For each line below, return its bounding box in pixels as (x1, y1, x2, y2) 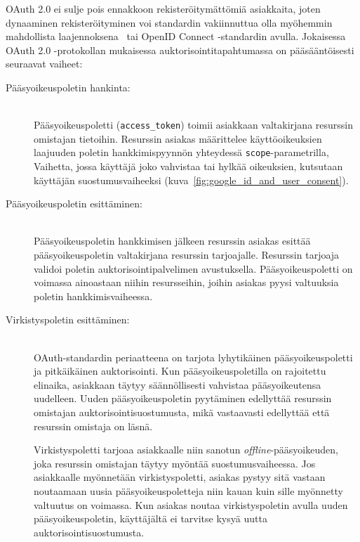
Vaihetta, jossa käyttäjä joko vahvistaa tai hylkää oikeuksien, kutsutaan (34, 159, 343, 174)
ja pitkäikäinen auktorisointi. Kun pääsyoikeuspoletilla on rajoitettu (34, 363, 326, 378)
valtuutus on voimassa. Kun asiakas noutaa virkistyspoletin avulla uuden (34, 497, 348, 512)
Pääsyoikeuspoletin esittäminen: (6, 196, 142, 211)
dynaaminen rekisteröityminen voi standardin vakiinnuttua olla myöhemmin (6, 15, 333, 30)
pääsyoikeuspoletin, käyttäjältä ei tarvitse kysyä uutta (34, 511, 267, 526)
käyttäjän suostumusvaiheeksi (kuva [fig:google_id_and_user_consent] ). (34, 172, 349, 187)
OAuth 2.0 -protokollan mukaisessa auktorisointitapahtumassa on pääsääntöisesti (6, 42, 354, 57)
